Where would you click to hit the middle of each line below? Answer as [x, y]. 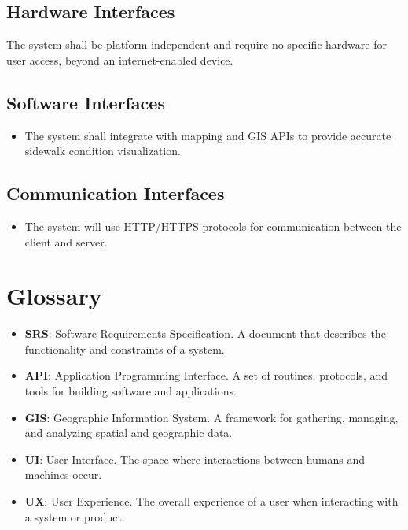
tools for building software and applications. [130, 391]
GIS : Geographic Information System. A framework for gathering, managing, [211, 417]
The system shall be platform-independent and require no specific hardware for [197, 44]
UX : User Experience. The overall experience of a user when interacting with [211, 501]
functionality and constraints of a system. [125, 348]
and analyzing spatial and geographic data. [129, 433]
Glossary [54, 296]
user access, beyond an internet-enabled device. [120, 59]
